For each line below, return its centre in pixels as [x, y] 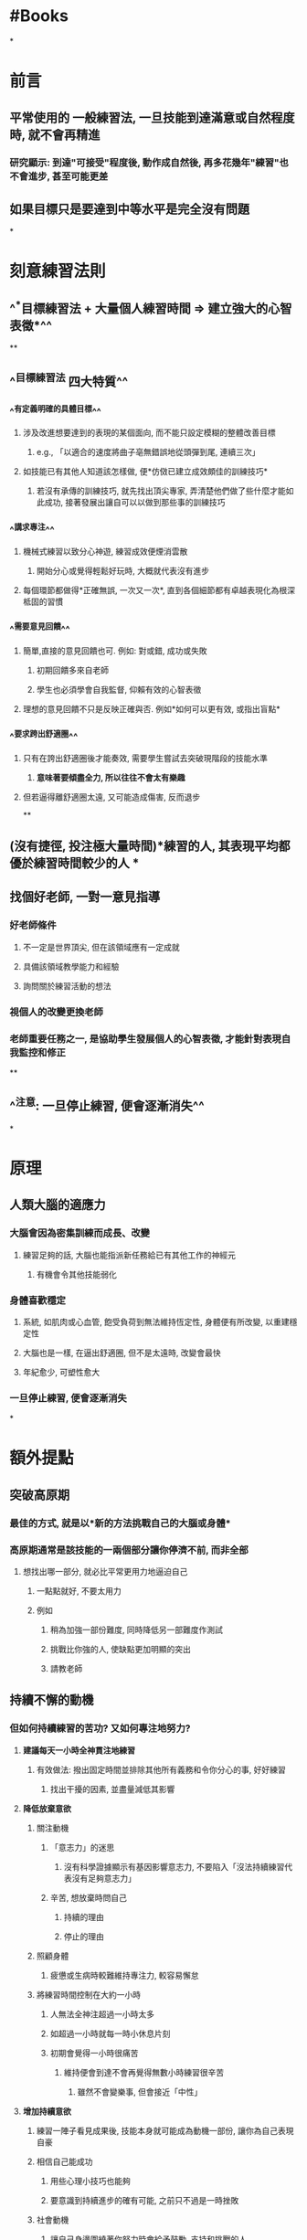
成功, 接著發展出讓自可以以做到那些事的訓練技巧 [135, 503]
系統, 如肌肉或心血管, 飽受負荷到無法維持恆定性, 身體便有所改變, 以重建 [156, 1322]
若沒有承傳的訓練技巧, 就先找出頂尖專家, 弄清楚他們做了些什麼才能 [161, 491]
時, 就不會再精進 [55, 135]
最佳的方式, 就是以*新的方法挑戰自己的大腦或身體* [120, 1523]
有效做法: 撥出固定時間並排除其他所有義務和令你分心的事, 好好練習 [161, 1769]
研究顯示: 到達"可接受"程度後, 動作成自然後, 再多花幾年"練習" [145, 163]
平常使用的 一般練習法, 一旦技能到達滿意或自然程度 [152, 117]
